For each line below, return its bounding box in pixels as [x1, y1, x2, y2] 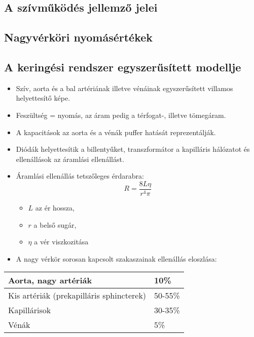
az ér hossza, [35, 202, 75, 213]
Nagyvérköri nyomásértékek [4, 29, 153, 45]
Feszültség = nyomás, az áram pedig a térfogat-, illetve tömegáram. [16, 109, 226, 120]
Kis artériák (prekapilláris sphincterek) [8, 289, 147, 302]
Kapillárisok [8, 304, 51, 316]
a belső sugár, [33, 219, 77, 230]
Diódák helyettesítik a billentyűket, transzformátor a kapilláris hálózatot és [16, 144, 250, 154]
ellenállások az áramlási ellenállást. [16, 153, 124, 164]
